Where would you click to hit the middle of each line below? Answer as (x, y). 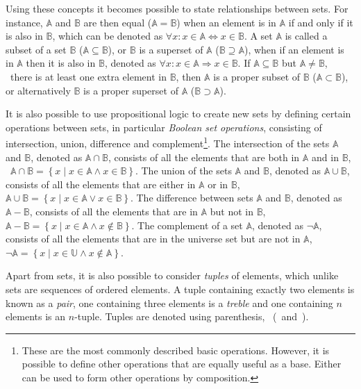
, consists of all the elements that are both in (204, 157)
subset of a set (36, 49)
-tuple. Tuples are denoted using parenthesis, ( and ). (192, 316)
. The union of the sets (183, 171)
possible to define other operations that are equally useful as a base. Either (182, 364)
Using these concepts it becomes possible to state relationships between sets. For (177, 8)
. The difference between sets (192, 198)
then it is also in (61, 63)
